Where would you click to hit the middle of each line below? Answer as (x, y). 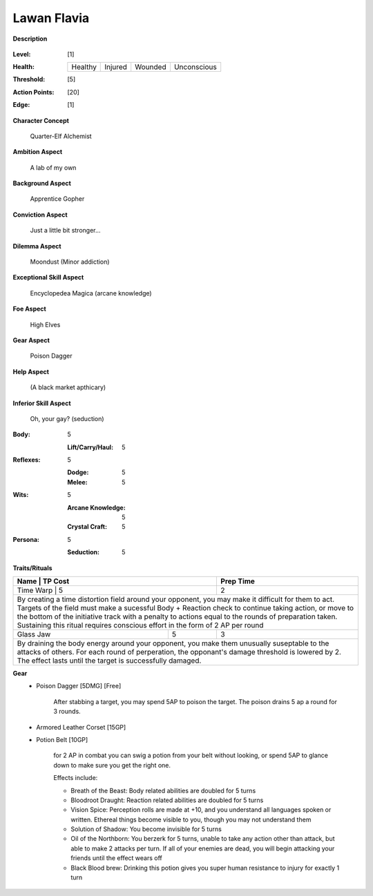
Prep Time (238, 581)
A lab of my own (53, 167)
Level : (22, 54)
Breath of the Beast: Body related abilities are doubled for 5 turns (163, 790)
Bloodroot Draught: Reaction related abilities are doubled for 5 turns (167, 800)
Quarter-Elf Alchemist (61, 136)
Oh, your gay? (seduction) (67, 418)
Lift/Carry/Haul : (90, 447)
